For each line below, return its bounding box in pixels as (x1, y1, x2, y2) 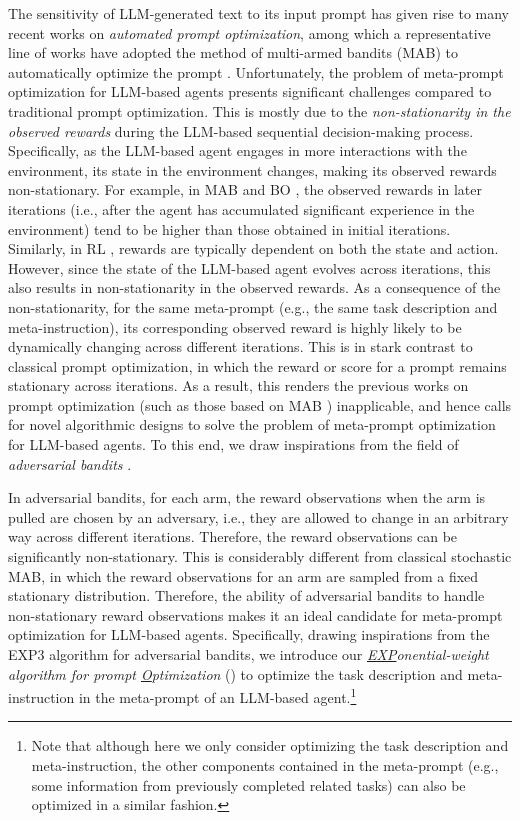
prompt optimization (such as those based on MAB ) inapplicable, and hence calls (8, 394, 512, 415)
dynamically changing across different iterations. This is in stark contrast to (8, 336, 473, 357)
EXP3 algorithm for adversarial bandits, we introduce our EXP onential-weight (8, 644, 489, 664)
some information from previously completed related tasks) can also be (31, 774, 466, 795)
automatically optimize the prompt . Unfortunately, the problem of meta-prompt (8, 61, 504, 82)
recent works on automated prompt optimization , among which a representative (8, 22, 491, 43)
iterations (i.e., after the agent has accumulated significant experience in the (8, 198, 475, 219)
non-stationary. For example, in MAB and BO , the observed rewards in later (8, 179, 482, 200)
